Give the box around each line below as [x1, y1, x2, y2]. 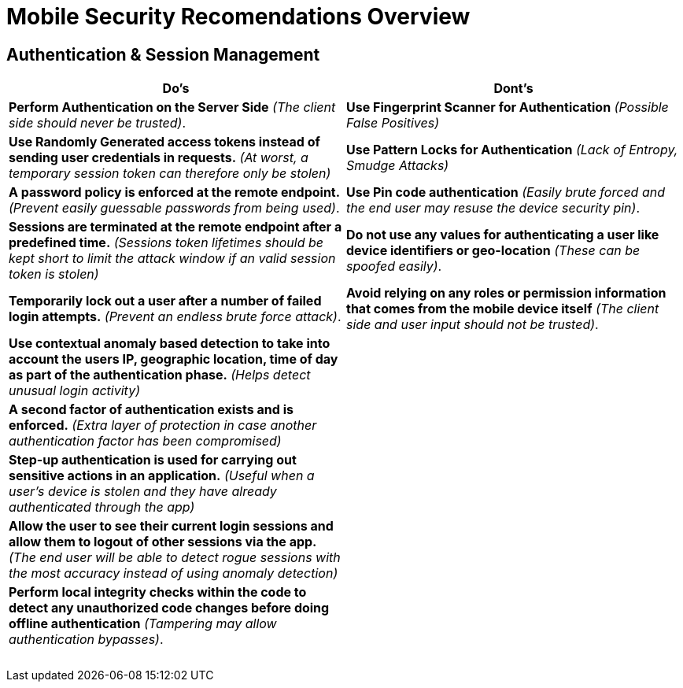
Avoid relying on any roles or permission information [346, 285, 666, 301]
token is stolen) [9, 266, 99, 283]
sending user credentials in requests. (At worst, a [9, 150, 308, 166]
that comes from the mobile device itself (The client [346, 301, 659, 317]
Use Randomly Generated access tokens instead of [9, 134, 320, 150]
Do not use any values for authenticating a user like [346, 227, 659, 243]
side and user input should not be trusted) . [346, 316, 599, 333]
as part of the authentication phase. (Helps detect [9, 367, 311, 383]
